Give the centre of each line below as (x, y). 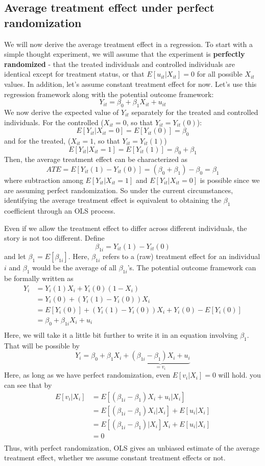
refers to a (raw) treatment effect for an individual (181, 256)
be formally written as (39, 278)
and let (15, 256)
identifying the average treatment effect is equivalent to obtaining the (113, 200)
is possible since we (230, 180)
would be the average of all (74, 267)
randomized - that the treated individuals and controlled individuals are (119, 64)
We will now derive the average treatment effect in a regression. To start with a (128, 44)
